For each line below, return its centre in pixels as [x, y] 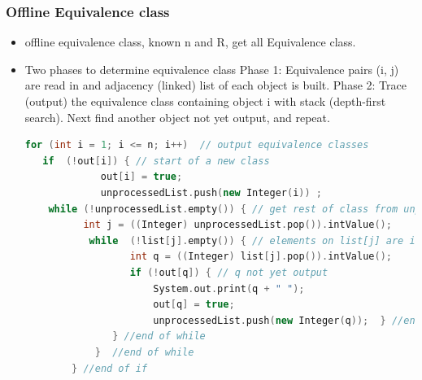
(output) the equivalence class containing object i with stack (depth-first [205, 101]
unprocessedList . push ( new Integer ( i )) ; [211, 192]
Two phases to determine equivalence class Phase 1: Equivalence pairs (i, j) [212, 69]
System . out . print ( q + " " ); [229, 288]
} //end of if [110, 368]
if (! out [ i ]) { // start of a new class [156, 161]
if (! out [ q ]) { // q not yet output [229, 272]
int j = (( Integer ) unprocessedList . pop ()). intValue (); [237, 225]
